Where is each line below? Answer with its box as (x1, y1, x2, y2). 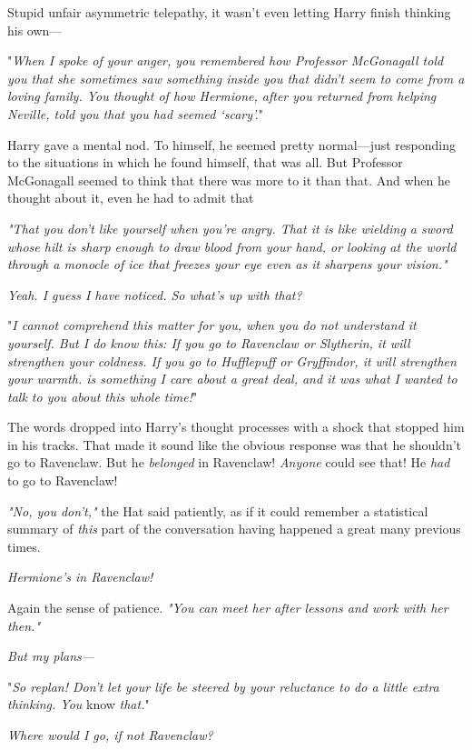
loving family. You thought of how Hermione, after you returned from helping (7, 86, 437, 105)
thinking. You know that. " (7, 695, 150, 714)
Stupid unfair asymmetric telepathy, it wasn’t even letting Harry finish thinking (7, 3, 451, 21)
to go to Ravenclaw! (7, 471, 118, 490)
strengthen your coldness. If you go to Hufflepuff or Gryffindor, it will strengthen (7, 351, 457, 370)
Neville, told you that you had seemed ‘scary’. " (7, 104, 264, 123)
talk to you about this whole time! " (7, 386, 198, 405)
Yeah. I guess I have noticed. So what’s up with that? (7, 285, 302, 304)
